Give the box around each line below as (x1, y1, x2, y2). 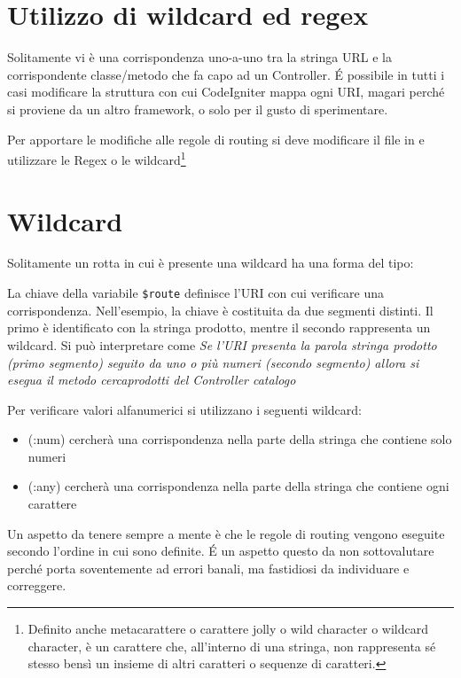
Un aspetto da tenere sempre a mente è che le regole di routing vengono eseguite (7, 524, 445, 542)
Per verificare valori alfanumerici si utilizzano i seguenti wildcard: (7, 400, 362, 418)
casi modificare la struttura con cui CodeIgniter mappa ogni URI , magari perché (7, 82, 445, 101)
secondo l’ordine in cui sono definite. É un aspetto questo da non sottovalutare (7, 542, 434, 560)
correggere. (7, 576, 66, 595)
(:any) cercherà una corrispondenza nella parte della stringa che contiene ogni (27, 477, 449, 495)
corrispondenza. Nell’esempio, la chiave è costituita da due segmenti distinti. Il (7, 300, 434, 319)
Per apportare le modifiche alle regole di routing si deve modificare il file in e (7, 129, 425, 148)
